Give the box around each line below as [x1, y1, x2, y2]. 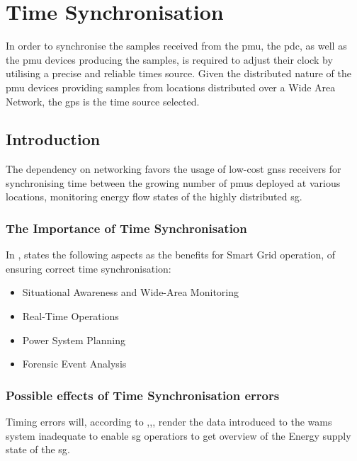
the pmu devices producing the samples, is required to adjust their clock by [6, 52, 333, 67]
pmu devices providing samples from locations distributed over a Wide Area [6, 79, 336, 94]
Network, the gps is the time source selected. [6, 93, 200, 108]
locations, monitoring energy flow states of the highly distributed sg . [6, 189, 302, 204]
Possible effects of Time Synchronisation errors [6, 386, 280, 404]
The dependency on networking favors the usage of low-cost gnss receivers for [6, 161, 341, 176]
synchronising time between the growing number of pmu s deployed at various [6, 175, 341, 190]
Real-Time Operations [22, 309, 119, 324]
